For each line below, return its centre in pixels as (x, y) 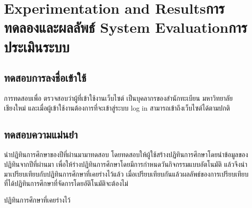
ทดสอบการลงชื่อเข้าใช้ (45, 78)
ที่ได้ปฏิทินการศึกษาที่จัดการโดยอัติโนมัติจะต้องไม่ (66, 183)
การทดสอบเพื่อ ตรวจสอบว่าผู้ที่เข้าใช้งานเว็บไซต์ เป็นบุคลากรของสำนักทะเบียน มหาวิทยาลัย (118, 98)
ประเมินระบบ (37, 46)
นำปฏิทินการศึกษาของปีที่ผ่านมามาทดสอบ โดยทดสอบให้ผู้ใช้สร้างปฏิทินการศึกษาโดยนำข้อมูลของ (126, 154)
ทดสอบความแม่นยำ (41, 134)
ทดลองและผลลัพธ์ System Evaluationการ (126, 27)
